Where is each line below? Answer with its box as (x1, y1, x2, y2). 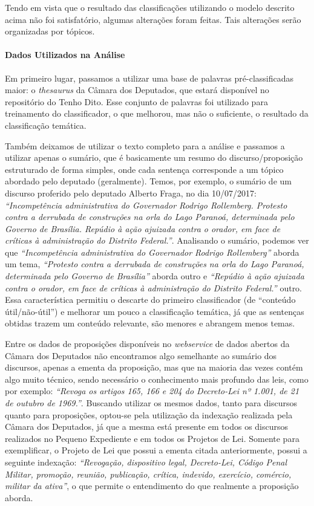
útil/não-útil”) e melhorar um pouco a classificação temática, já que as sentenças (5, 305, 304, 317)
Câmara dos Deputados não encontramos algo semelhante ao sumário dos (5, 349, 277, 362)
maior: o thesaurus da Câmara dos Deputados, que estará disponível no (5, 83, 269, 96)
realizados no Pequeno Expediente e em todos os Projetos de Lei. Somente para (5, 432, 299, 444)
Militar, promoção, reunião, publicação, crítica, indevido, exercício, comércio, (5, 467, 292, 480)
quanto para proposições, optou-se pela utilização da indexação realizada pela (5, 408, 293, 421)
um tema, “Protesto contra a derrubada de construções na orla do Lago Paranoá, (5, 258, 304, 270)
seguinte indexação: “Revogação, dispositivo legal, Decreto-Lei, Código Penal (5, 455, 287, 468)
